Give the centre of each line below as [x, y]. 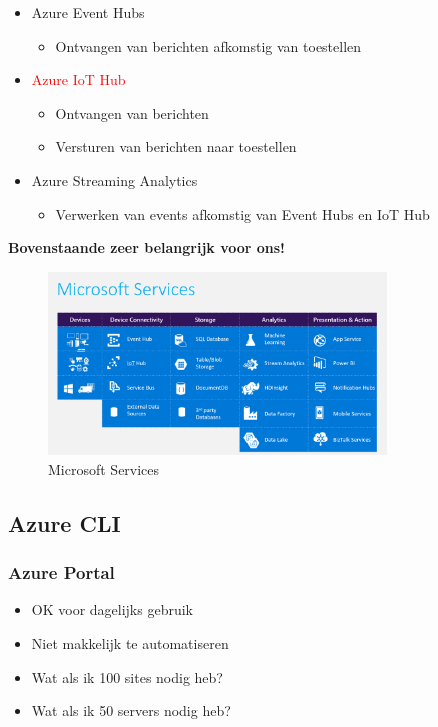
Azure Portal [61, 572]
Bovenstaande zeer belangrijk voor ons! [147, 247]
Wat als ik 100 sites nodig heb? [127, 676]
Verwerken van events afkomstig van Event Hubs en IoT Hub [242, 213]
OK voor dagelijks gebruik [112, 609]
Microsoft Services [104, 468]
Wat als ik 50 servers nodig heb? [131, 710]
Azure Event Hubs [88, 12]
